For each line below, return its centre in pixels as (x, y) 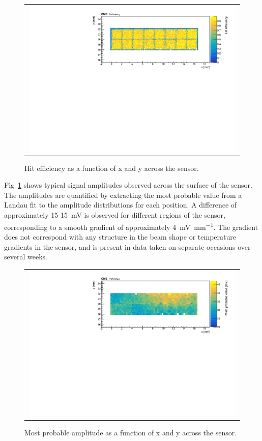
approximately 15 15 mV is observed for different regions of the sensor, (115, 215)
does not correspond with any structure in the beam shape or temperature (120, 236)
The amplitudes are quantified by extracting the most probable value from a (123, 195)
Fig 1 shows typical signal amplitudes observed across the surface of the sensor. (128, 185)
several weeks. (26, 257)
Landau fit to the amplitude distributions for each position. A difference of (121, 205)
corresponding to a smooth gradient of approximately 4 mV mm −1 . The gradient (131, 226)
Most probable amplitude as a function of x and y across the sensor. (131, 433)
